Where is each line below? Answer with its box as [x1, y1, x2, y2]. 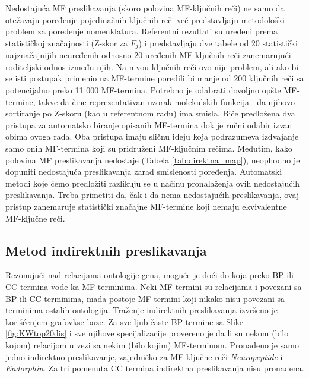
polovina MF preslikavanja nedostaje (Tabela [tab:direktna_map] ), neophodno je [5, 153, 300, 166]
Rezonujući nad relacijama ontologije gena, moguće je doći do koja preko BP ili [5, 269, 294, 281]
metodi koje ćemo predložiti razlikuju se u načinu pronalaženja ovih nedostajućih [5, 177, 300, 189]
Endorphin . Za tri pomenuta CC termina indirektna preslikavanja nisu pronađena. [5, 362, 304, 374]
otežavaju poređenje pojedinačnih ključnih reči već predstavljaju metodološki [5, 13, 285, 26]
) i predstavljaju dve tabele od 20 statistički [138, 36, 298, 49]
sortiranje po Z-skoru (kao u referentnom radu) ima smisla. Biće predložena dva [5, 107, 295, 119]
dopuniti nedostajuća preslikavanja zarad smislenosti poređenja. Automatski [5, 165, 282, 178]
